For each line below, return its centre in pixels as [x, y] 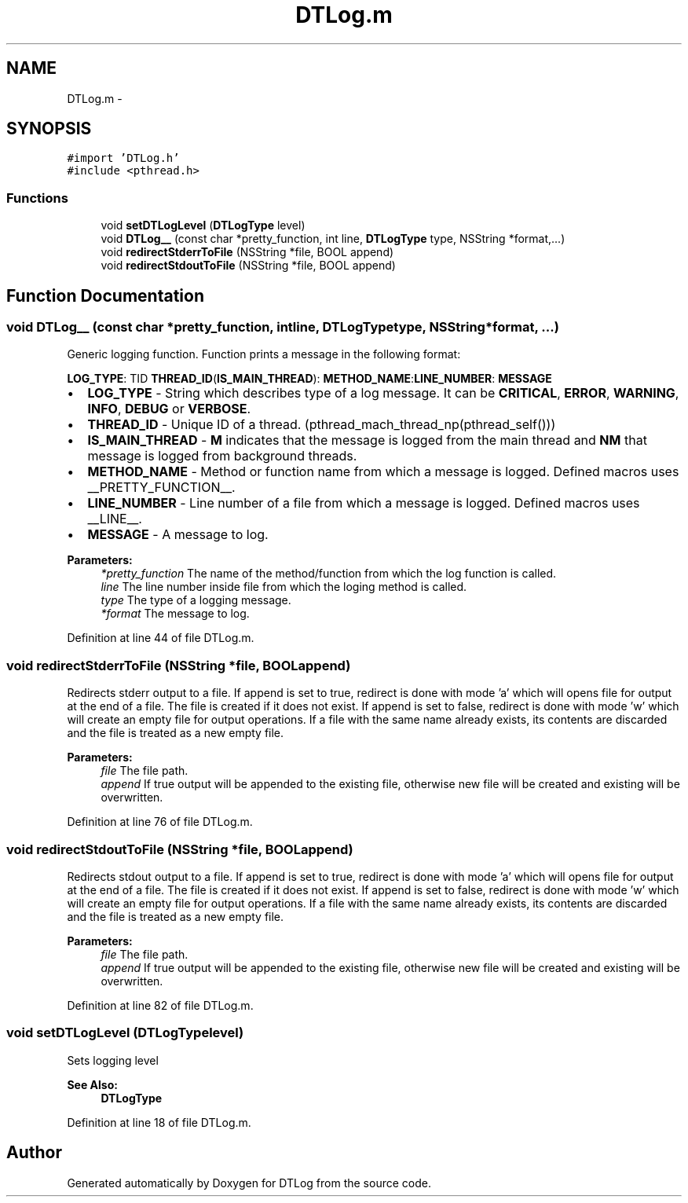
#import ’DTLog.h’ [123, 158]
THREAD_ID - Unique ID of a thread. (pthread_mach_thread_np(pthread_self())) [322, 425]
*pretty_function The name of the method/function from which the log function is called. [329, 574]
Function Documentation [105, 295]
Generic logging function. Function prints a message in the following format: [264, 354]
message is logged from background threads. [222, 456]
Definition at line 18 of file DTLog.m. [159, 1122]
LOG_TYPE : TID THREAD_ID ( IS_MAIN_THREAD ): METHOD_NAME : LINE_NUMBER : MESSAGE [309, 379]
